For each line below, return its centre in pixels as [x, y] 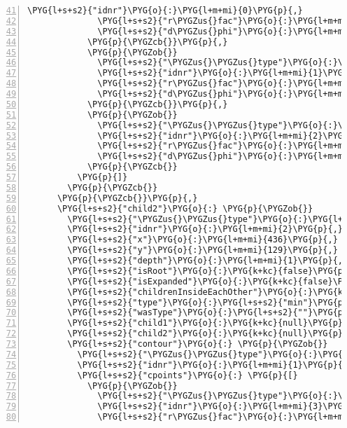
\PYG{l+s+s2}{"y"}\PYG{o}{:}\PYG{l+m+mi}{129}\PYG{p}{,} [203, 250]
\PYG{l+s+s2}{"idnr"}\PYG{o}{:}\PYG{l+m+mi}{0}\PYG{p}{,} [165, 11]
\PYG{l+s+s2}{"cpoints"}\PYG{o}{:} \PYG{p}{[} [187, 375]
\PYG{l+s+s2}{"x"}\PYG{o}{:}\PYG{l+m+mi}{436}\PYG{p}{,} [203, 240]
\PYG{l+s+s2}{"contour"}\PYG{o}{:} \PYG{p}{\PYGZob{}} [198, 344]
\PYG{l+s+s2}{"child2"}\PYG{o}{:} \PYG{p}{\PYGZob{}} [185, 208]
